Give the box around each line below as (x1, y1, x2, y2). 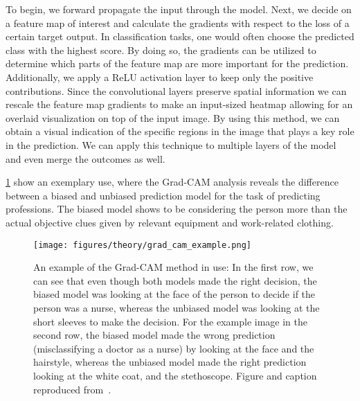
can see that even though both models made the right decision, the (33, 273, 317, 287)
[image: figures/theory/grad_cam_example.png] (33, 240, 251, 250)
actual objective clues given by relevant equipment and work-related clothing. (6, 215, 334, 229)
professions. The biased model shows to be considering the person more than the (6, 202, 348, 216)
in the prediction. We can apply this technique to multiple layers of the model (6, 137, 336, 152)
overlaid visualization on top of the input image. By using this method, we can (6, 110, 340, 125)
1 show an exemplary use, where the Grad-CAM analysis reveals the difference (6, 175, 339, 189)
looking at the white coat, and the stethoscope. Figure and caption (33, 368, 317, 382)
